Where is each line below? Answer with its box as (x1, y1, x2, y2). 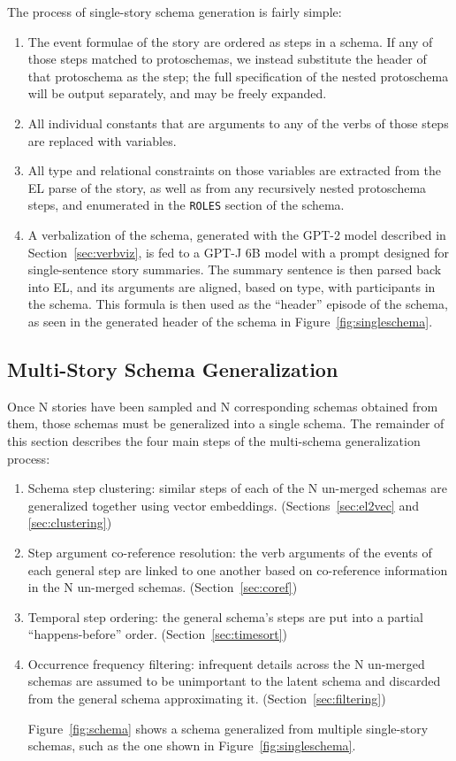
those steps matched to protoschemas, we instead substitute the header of (27, 50, 427, 68)
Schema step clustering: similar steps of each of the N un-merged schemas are (27, 479, 448, 497)
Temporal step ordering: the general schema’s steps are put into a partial (27, 607, 423, 626)
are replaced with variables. (27, 131, 177, 150)
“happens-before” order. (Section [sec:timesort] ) (27, 625, 288, 643)
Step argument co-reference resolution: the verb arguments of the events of (27, 542, 432, 561)
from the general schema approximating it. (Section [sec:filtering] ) (27, 689, 386, 708)
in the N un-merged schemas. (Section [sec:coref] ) (27, 578, 298, 596)
